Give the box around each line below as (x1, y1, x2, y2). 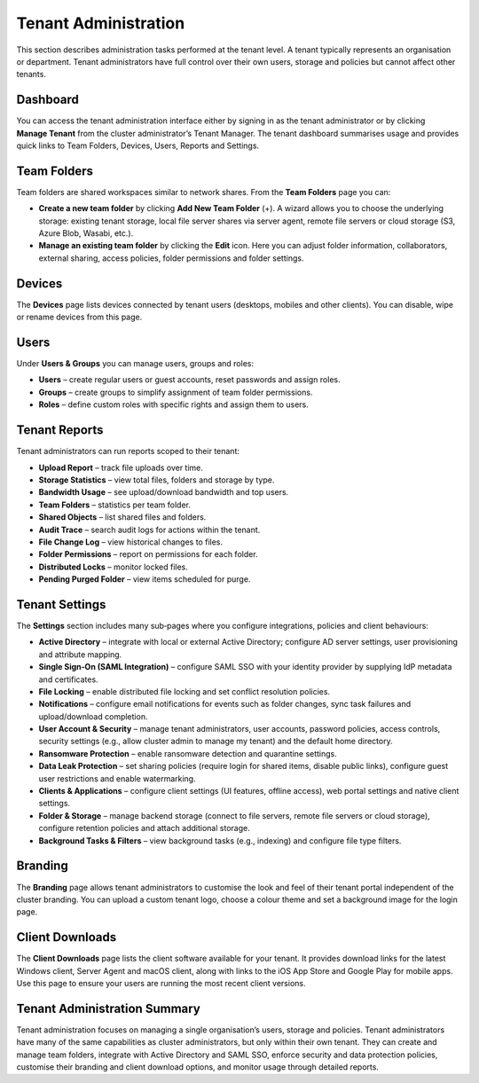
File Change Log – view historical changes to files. (38, 537, 224, 547)
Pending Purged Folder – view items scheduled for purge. (38, 574, 251, 585)
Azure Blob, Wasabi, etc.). (38, 228, 134, 239)
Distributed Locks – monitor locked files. (38, 561, 188, 572)
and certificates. (38, 674, 98, 685)
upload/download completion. (38, 710, 148, 722)
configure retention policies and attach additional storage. (38, 823, 250, 834)
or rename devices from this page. (16, 311, 143, 323)
